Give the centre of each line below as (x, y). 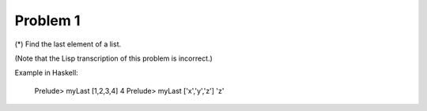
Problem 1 (47, 20)
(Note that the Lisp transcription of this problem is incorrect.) (113, 58)
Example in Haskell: (46, 73)
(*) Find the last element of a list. (68, 44)
